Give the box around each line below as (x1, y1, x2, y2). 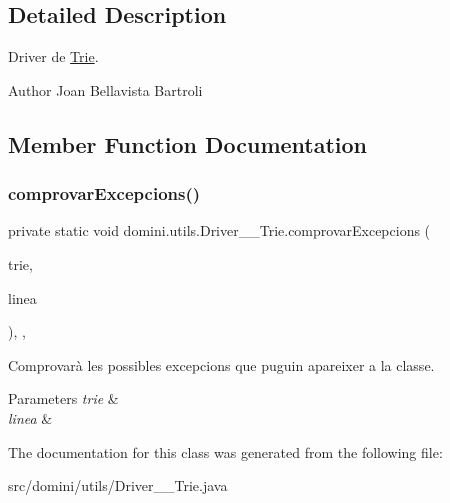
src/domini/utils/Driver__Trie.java (8, 475, 228, 496)
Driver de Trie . (8, 46, 99, 67)
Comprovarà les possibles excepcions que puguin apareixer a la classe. (8, 354, 435, 375)
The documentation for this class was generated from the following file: (8, 441, 443, 462)
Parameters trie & (8, 388, 119, 409)
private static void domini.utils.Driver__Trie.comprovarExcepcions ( (8, 220, 431, 241)
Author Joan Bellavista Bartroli (8, 79, 203, 100)
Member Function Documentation (8, 128, 368, 159)
